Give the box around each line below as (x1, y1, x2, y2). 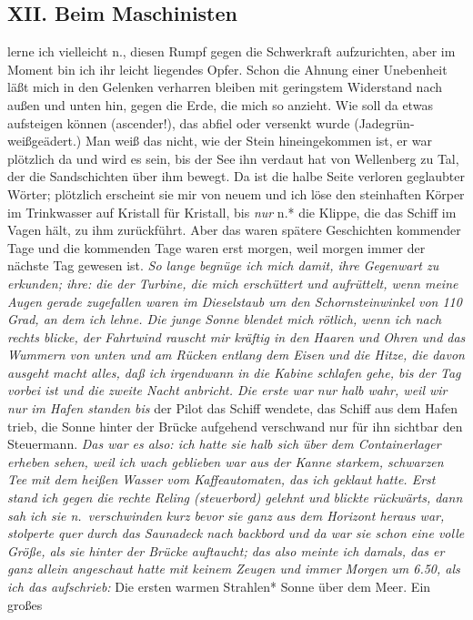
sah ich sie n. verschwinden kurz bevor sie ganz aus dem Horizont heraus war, (7, 505, 445, 524)
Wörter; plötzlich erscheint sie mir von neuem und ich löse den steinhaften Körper (7, 184, 465, 203)
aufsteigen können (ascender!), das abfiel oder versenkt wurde (7, 113, 350, 132)
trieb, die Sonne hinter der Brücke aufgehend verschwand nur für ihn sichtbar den (7, 416, 463, 435)
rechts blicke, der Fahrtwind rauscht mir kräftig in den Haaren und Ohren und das (7, 327, 466, 346)
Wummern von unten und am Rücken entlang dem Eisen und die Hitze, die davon (7, 345, 465, 364)
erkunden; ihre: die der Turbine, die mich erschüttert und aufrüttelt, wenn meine (7, 273, 458, 292)
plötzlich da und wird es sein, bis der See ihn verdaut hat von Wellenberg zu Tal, (7, 148, 459, 168)
